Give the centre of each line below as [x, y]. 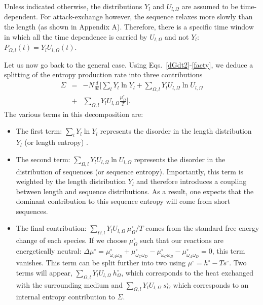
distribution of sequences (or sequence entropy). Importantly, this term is [130, 171]
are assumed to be [210, 6]
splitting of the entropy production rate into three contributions [103, 74]
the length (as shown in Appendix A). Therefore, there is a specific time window [129, 27]
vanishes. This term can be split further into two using [101, 263]
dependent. [21, 17]
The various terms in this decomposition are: [74, 114]
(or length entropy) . [57, 142]
